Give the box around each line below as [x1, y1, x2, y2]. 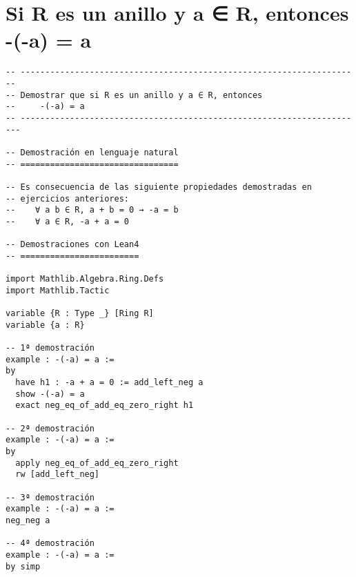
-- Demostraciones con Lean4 [6, 239, 139, 250]
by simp [6, 561, 41, 571]
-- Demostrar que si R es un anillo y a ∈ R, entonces [6, 90, 263, 100]
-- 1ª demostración [6, 343, 95, 353]
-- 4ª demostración [6, 538, 95, 549]
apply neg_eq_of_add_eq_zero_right [15, 458, 179, 468]
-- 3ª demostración [6, 492, 95, 502]
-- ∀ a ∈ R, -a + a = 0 [6, 216, 129, 226]
